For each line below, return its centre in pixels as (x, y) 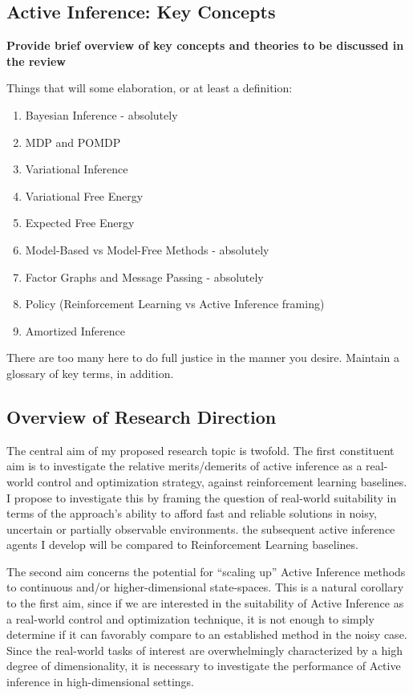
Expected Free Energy (80, 223)
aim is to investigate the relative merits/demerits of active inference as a (184, 466)
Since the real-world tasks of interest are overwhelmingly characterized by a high (204, 650)
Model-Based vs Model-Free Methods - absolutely (147, 249)
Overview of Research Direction (142, 416)
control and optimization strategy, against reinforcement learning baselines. (222, 481)
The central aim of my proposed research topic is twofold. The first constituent (200, 450)
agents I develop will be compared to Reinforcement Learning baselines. (182, 545)
